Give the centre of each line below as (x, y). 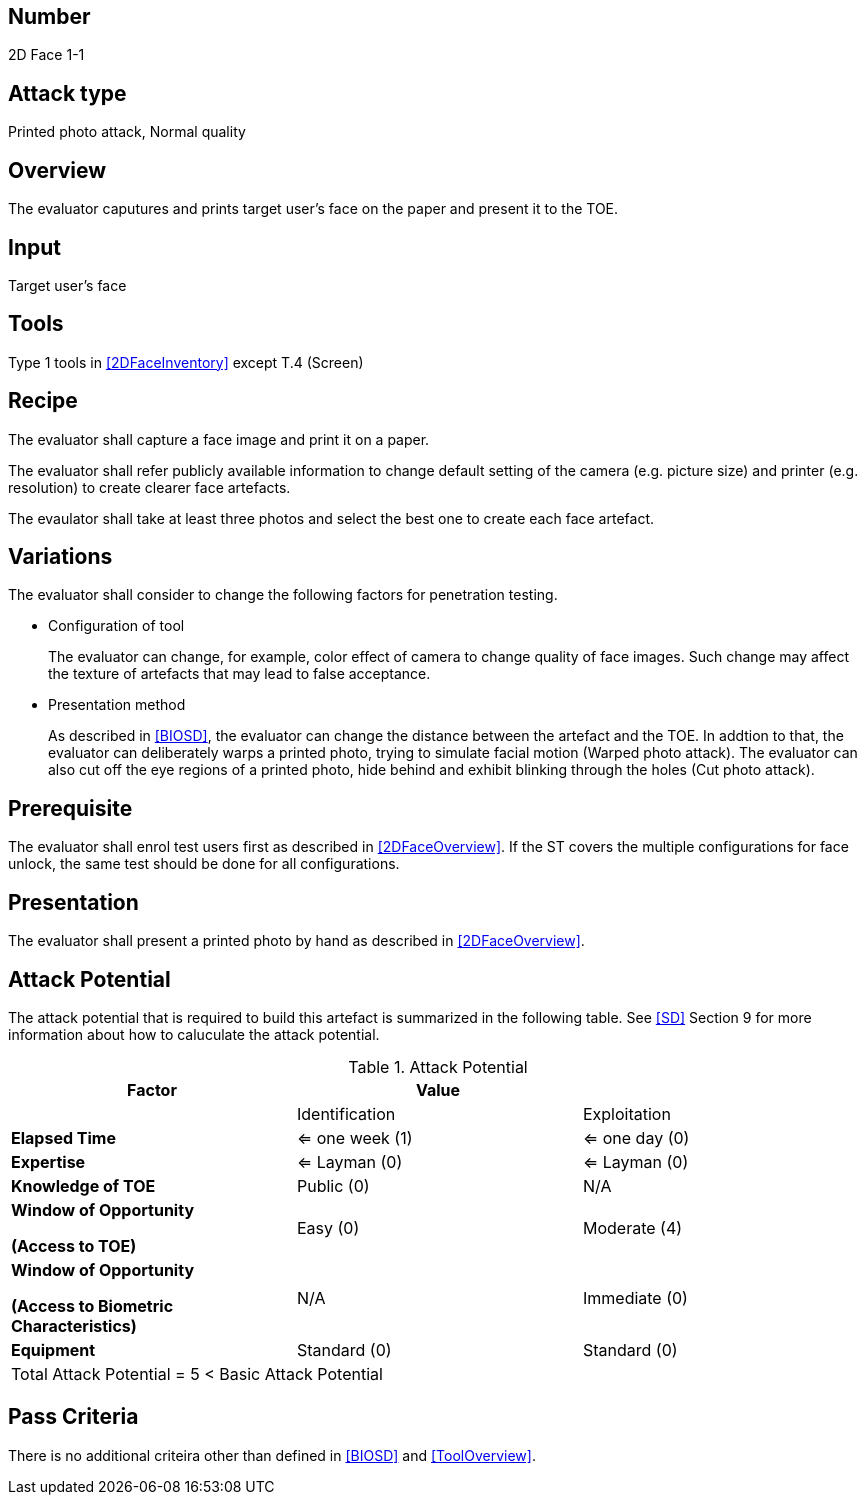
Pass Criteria (73, 1417)
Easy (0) (328, 1228)
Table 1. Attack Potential (438, 1067)
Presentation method (117, 705)
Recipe (43, 401)
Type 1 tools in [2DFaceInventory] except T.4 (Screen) (186, 362)
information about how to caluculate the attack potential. (194, 1035)
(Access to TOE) (74, 1246)
